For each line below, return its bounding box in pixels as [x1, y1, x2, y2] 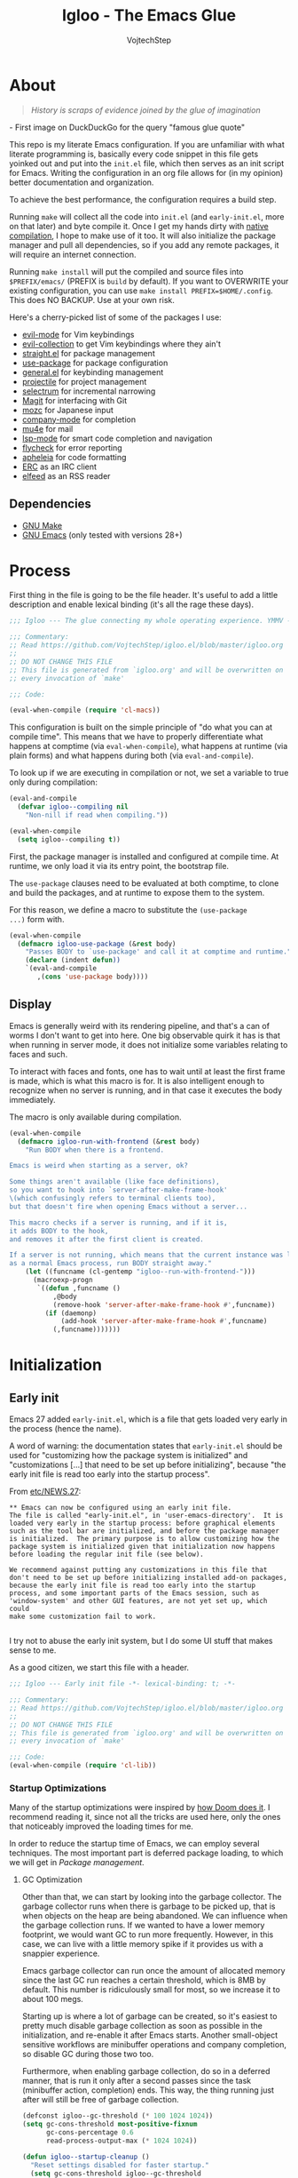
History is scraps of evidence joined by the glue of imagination [30, 104, 261, 116]
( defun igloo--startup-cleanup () [21, 2152, 150, 2161]
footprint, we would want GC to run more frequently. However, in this [21, 1929, 274, 1940]
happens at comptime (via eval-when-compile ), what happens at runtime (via [9, 741, 288, 752]
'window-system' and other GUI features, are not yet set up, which [9, 1597, 268, 1606]
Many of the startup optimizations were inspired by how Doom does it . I [9, 1802, 271, 1813]
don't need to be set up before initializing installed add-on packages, [9, 1574, 288, 1583]
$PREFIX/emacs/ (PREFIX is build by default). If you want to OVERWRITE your [9, 275, 289, 286]
